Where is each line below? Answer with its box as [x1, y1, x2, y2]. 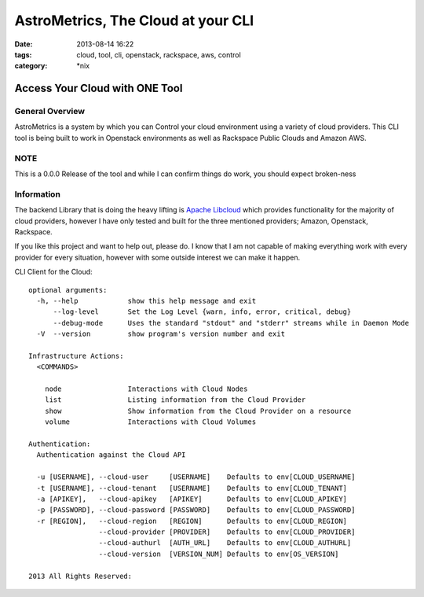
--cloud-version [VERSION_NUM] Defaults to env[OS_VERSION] [98, 549, 339, 558]
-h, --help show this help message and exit [36, 296, 257, 305]
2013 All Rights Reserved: [28, 571, 133, 580]
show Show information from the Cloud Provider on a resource [44, 406, 352, 415]
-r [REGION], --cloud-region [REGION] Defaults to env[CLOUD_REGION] [36, 516, 348, 525]
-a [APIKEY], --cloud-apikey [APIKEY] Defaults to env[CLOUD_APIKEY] [36, 494, 348, 503]
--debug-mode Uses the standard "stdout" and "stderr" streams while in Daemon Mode [53, 319, 410, 327]
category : [14, 61, 48, 71]
